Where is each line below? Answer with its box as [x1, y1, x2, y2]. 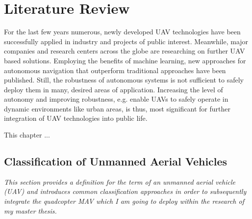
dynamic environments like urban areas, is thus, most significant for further [4, 103, 230, 113]
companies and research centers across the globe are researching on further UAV [4, 46, 245, 56]
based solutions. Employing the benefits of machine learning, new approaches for [4, 55, 246, 65]
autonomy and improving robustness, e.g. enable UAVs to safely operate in [4, 94, 228, 104]
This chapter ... [4, 130, 50, 140]
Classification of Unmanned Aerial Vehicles [4, 154, 227, 169]
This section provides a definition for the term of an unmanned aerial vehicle [4, 176, 235, 187]
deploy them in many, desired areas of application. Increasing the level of [4, 84, 223, 94]
